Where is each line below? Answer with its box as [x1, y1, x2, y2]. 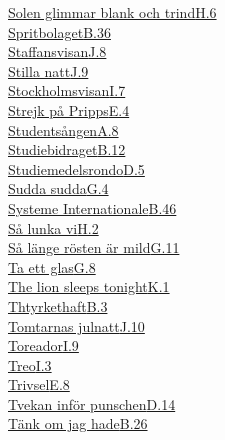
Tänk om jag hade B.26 [8, 413, 148, 434]
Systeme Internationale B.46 [8, 197, 177, 218]
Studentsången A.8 [8, 119, 119, 140]
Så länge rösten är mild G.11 [8, 237, 180, 258]
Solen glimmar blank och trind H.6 [8, 2, 217, 22]
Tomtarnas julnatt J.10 [8, 315, 145, 336]
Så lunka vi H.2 [8, 217, 99, 238]
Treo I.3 [8, 354, 52, 375]
